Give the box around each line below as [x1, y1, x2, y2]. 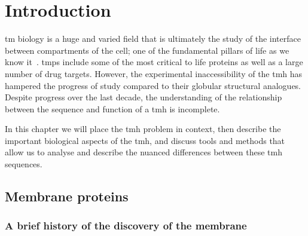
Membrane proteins [5, 187, 129, 206]
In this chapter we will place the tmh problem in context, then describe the [5, 122, 281, 135]
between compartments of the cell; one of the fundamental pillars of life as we [5, 44, 289, 56]
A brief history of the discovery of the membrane [5, 218, 247, 233]
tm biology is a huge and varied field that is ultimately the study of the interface [5, 32, 301, 45]
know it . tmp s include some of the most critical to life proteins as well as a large [5, 56, 303, 68]
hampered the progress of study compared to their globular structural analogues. [5, 79, 301, 91]
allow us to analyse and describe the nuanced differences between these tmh [5, 146, 282, 158]
